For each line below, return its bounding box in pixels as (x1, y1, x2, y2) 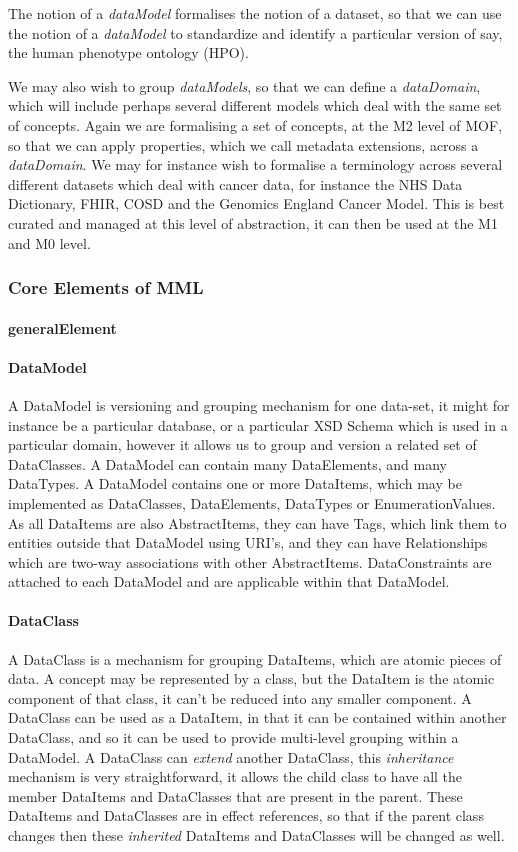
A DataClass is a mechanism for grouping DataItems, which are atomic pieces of (8, 648, 502, 669)
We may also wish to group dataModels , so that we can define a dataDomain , (8, 75, 481, 96)
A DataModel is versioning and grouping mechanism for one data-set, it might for (8, 394, 510, 415)
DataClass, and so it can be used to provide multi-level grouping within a (8, 727, 459, 748)
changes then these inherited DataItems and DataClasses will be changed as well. (8, 825, 505, 846)
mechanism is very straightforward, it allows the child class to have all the (8, 766, 463, 787)
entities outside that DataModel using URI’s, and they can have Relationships (8, 532, 488, 553)
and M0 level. (8, 232, 91, 253)
